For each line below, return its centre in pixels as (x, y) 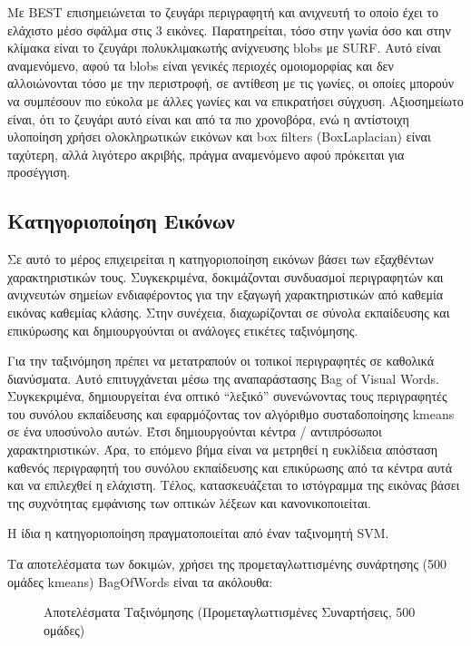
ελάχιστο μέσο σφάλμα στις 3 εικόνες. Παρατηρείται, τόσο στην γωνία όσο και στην (229, 29)
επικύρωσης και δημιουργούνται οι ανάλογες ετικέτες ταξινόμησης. (183, 330)
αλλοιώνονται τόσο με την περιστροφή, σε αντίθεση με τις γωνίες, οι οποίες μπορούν (231, 83)
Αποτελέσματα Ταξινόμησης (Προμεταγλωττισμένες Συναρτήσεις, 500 (230, 612)
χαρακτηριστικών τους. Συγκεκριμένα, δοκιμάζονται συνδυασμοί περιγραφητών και (226, 276)
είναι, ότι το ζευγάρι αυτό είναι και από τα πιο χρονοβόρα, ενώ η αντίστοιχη (208, 118)
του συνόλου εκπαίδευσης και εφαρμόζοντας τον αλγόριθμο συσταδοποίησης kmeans (231, 413)
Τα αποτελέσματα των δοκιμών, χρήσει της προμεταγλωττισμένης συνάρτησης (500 (227, 564)
